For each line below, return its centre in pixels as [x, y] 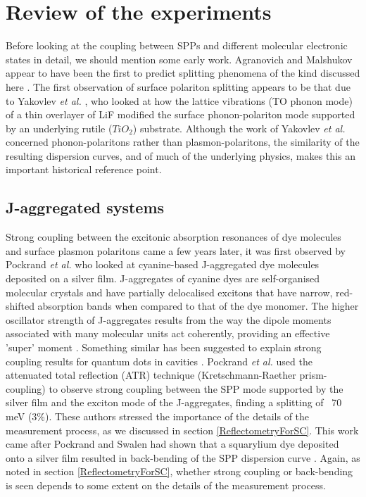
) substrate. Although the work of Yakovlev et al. [239, 128]
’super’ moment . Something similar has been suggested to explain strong [164, 347]
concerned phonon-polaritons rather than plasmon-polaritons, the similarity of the [183, 142]
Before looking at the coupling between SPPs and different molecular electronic [177, 45]
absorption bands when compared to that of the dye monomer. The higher [198, 306]
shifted [20, 306]
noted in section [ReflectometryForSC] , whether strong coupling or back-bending [179, 471]
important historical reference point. [84, 169]
